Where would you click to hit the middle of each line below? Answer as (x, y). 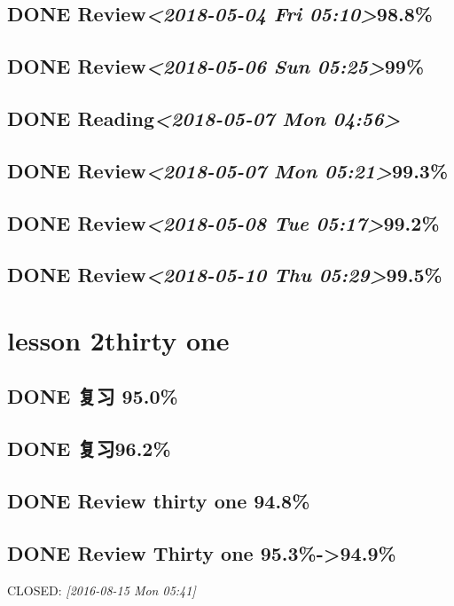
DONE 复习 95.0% (93, 396)
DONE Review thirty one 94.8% (159, 501)
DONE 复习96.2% (89, 449)
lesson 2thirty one (118, 339)
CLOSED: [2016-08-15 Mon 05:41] (102, 590)
